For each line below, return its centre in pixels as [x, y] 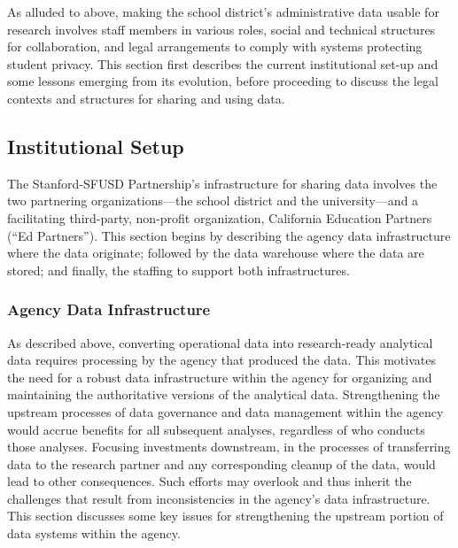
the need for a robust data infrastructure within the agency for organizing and [220, 377]
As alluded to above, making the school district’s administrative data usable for [223, 12]
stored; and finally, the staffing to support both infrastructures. [179, 270]
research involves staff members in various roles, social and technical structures [221, 29]
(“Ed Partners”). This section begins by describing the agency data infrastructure [229, 235]
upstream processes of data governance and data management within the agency [225, 411]
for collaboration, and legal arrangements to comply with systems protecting [215, 46]
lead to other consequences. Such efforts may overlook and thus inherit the [210, 481]
